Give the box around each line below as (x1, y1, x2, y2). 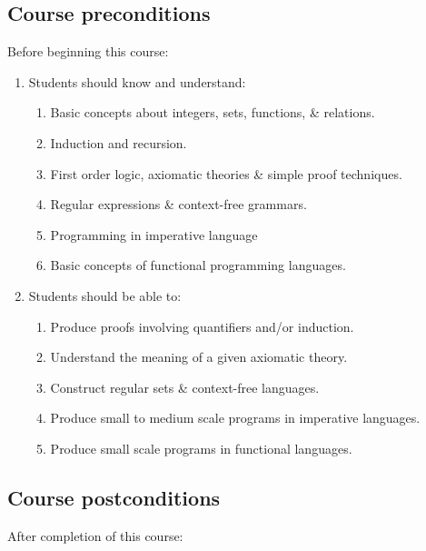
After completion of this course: (7, 526, 183, 545)
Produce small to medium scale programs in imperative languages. (50, 408, 421, 427)
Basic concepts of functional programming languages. (50, 255, 346, 275)
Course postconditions (7, 483, 221, 511)
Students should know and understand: (28, 72, 246, 91)
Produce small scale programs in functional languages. (50, 438, 352, 457)
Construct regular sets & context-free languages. (50, 377, 320, 396)
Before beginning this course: (7, 42, 169, 61)
